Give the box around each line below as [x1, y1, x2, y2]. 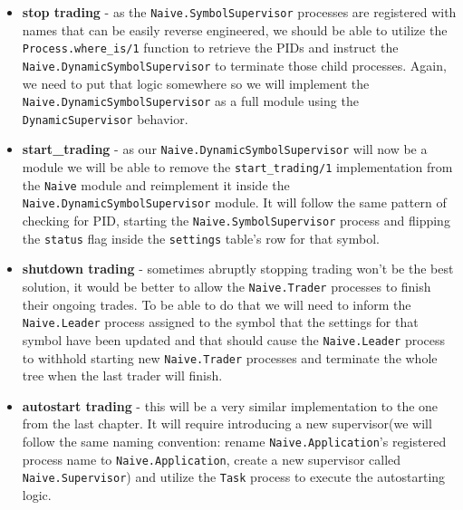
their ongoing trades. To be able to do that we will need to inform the [22, 294, 411, 313]
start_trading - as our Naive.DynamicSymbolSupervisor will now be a [22, 140, 428, 159]
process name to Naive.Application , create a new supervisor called [22, 449, 401, 468]
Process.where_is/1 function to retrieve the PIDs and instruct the [22, 38, 399, 57]
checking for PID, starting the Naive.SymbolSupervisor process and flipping [22, 211, 450, 230]
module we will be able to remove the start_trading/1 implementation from [22, 158, 453, 177]
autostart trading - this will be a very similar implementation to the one [22, 396, 439, 415]
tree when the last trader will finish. [22, 366, 223, 385]
